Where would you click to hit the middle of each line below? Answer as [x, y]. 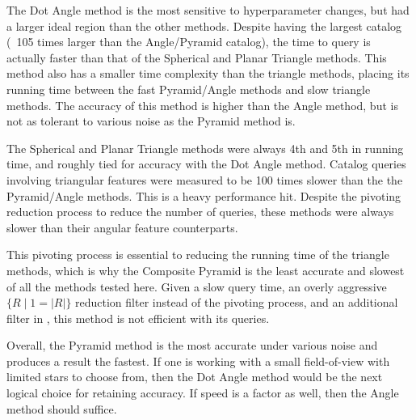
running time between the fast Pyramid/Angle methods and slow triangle [189, 89]
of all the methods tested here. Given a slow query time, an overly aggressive [197, 286]
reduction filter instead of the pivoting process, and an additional [237, 302]
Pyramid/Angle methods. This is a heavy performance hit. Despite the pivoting [204, 195]
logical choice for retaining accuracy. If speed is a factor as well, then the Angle [203, 393]
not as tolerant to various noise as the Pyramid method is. [151, 121]
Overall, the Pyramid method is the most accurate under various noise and [192, 345]
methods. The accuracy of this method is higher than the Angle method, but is [202, 105]
